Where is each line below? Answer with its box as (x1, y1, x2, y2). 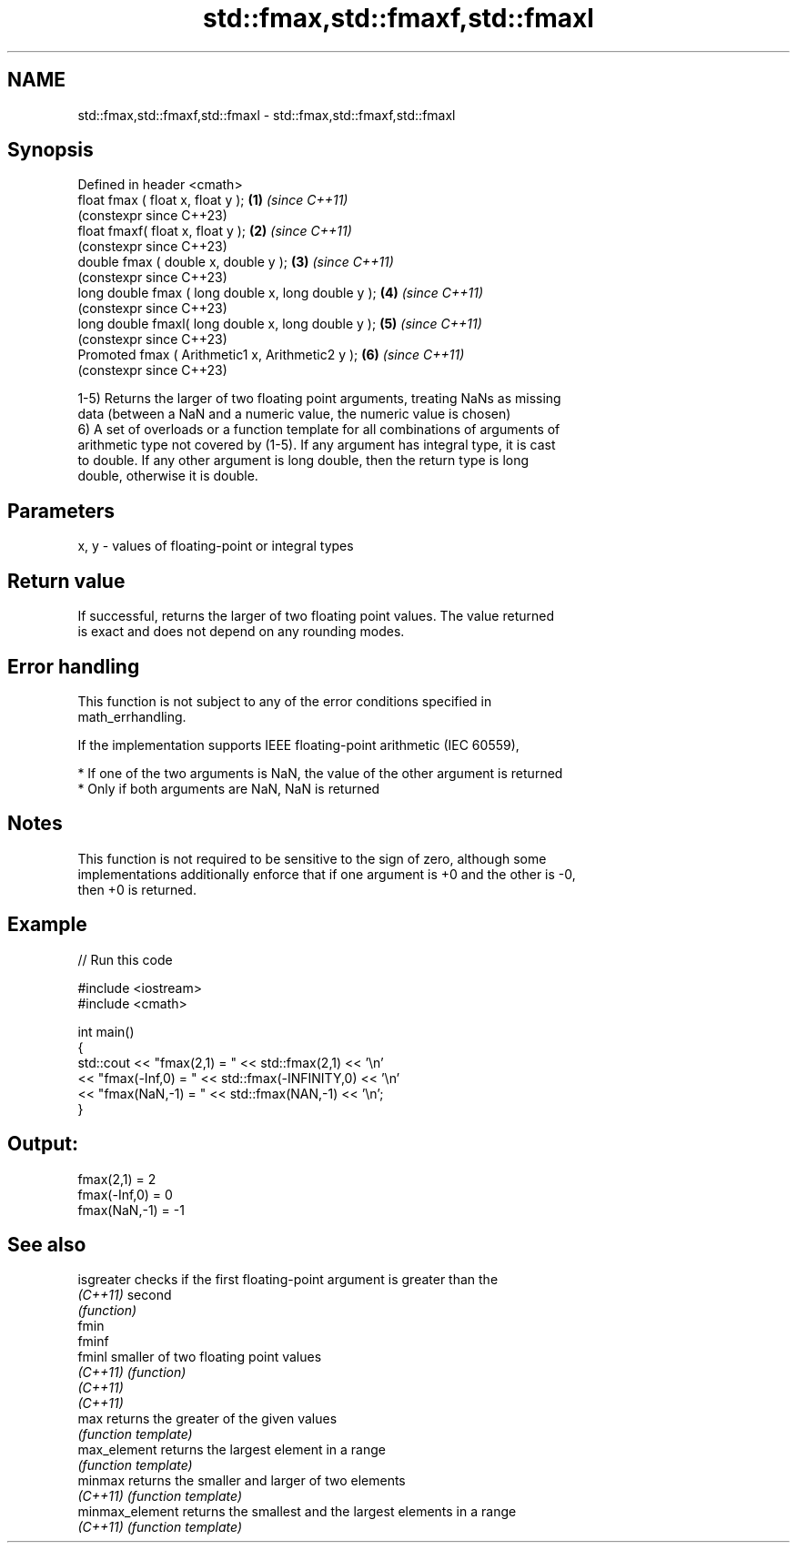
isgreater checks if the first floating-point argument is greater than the (77, 1271, 499, 1288)
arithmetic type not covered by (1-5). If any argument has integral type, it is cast (77, 437, 556, 453)
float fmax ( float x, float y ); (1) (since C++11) (77, 192, 348, 208)
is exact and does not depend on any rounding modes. (77, 623, 405, 640)
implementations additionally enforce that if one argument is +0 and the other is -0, (77, 866, 576, 882)
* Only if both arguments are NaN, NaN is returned (77, 780, 380, 796)
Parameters (7, 499, 115, 522)
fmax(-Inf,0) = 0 (77, 1186, 173, 1202)
